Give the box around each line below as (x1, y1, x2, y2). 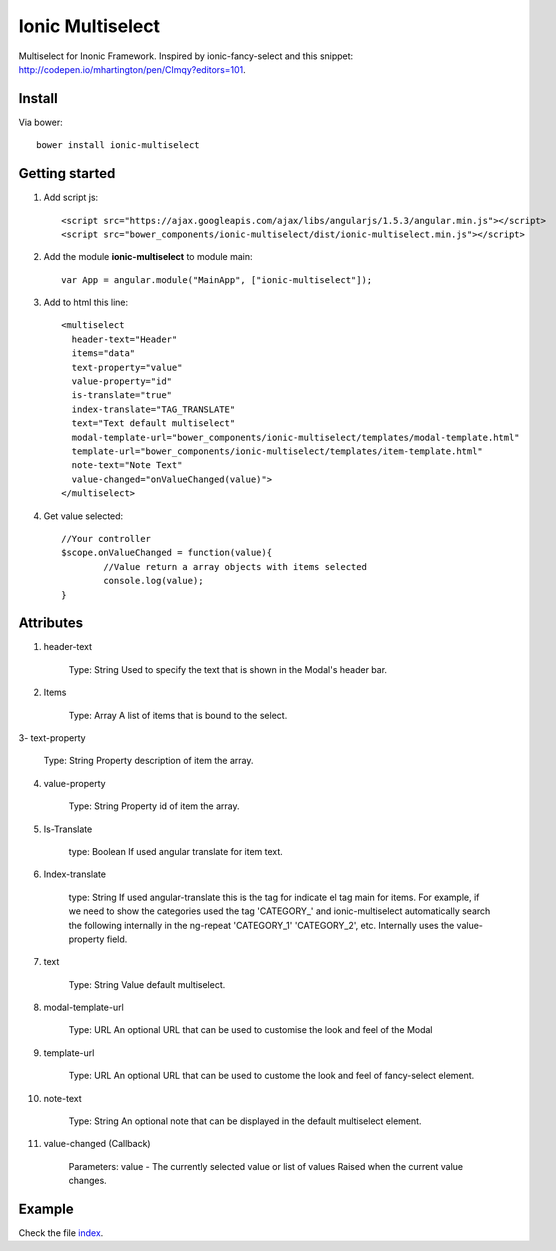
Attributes (18, 615, 84, 632)
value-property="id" (71, 376, 173, 387)
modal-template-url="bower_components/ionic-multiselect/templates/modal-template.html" (71, 431, 520, 443)
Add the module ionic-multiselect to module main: (43, 251, 254, 263)
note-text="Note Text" (71, 460, 183, 471)
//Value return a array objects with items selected (103, 561, 367, 572)
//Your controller (61, 533, 152, 544)
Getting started (18, 165, 116, 182)
